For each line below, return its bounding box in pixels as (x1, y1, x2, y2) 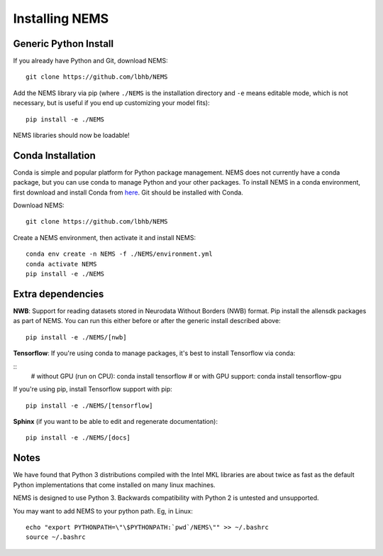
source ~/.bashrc (26, 533, 86, 541)
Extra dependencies (13, 288, 104, 300)
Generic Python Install (13, 38, 113, 50)
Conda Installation (13, 149, 96, 161)
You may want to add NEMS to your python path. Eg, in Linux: (13, 506, 193, 515)
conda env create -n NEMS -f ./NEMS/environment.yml (26, 250, 213, 258)
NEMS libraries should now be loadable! (13, 131, 131, 140)
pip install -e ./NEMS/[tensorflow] (26, 401, 153, 410)
